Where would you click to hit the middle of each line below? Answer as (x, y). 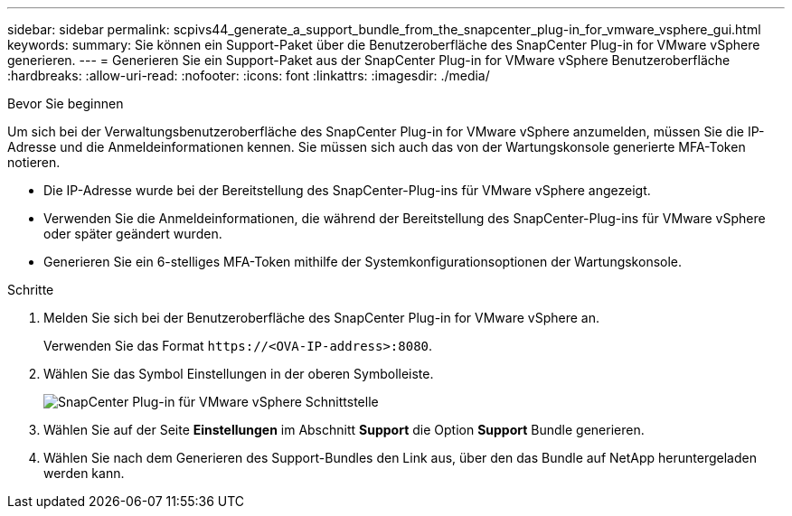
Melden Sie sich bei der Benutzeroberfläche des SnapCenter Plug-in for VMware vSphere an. (321, 318)
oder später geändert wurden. (133, 234)
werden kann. (84, 473)
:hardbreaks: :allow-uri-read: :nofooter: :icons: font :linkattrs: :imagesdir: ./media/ (249, 75)
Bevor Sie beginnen (66, 103)
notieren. (34, 162)
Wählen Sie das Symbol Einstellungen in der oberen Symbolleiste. (239, 374)
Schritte (31, 290)
